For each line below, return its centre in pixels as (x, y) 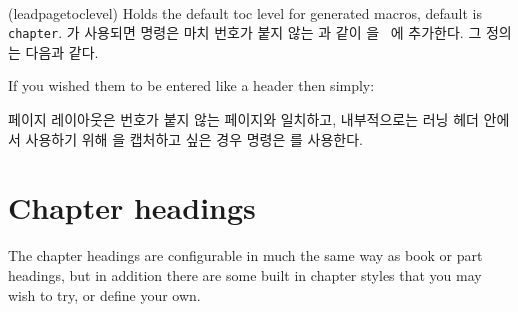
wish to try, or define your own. (104, 294)
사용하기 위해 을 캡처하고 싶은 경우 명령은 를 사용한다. (194, 138)
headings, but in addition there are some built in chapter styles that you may (245, 274)
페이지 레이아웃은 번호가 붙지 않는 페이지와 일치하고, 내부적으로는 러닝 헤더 (243, 119)
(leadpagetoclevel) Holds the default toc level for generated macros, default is (245, 12)
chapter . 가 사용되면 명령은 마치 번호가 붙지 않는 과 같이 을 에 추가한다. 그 (245, 32)
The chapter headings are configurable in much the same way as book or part (245, 255)
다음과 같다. (62, 51)
